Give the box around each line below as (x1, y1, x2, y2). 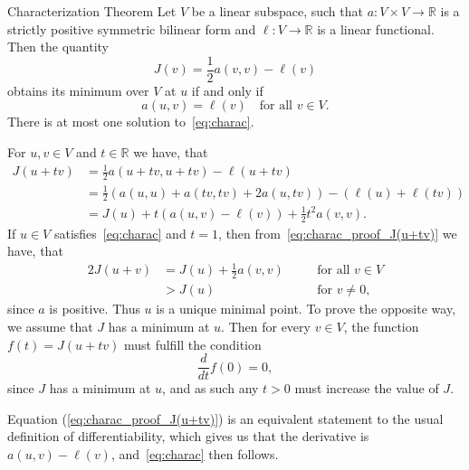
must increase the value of (294, 379, 439, 398)
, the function (343, 316, 419, 335)
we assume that (7, 316, 93, 335)
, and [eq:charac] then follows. (110, 444, 279, 463)
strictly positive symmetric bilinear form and (7, 19, 256, 38)
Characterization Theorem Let (7, 2, 177, 20)
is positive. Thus (49, 299, 140, 318)
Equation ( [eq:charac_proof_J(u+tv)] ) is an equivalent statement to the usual (7, 409, 444, 428)
